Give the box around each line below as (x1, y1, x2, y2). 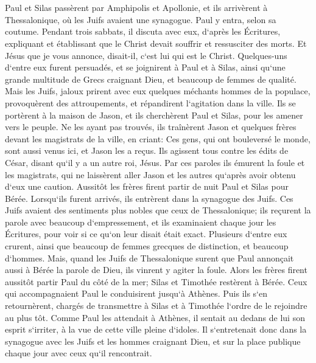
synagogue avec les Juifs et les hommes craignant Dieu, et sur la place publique (5, 334, 301, 347)
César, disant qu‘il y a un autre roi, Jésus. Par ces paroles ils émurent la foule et (5, 156, 305, 168)
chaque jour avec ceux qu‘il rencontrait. (5, 347, 152, 359)
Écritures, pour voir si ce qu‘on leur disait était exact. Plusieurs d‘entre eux (5, 227, 287, 240)
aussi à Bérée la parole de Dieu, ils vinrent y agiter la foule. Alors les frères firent (5, 263, 307, 276)
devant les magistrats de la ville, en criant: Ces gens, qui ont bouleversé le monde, (5, 132, 311, 145)
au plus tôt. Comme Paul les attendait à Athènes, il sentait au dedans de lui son (5, 311, 305, 323)
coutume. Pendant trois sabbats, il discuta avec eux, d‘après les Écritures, (5, 25, 281, 38)
